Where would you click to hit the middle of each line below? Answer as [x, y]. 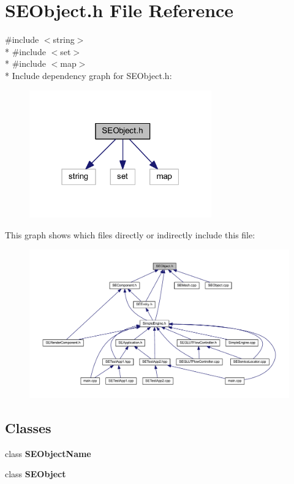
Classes [28, 427]
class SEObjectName [48, 453]
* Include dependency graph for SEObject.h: [89, 75]
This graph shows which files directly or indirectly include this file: [130, 234]
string [64, 40]
